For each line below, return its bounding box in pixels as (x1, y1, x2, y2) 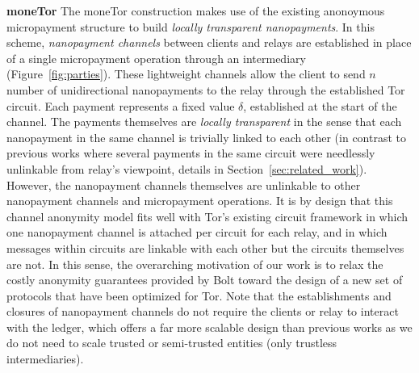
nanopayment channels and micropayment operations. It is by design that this (6, 192, 393, 209)
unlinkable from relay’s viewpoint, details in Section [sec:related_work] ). (6, 160, 367, 177)
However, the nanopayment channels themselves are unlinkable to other (6, 176, 361, 193)
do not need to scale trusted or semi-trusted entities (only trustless (6, 334, 337, 351)
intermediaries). (6, 350, 84, 367)
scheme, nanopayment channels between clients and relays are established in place (6, 34, 412, 51)
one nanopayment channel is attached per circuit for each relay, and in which (6, 224, 388, 241)
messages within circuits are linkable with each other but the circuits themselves (6, 239, 404, 256)
